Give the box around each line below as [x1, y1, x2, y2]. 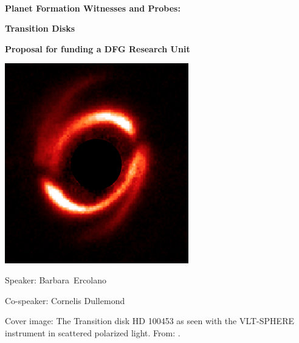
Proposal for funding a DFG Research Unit [5, 42, 190, 55]
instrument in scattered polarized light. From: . [5, 327, 180, 339]
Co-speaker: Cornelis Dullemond [5, 294, 125, 307]
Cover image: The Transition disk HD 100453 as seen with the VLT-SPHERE [5, 314, 294, 327]
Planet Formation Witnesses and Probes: [5, 1, 180, 14]
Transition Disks [5, 22, 75, 35]
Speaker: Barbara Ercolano [5, 274, 107, 286]
